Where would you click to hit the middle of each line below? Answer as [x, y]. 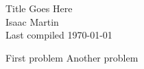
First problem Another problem [72, 57]
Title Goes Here [39, 8]
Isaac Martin [32, 21]
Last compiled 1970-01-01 [59, 35]
